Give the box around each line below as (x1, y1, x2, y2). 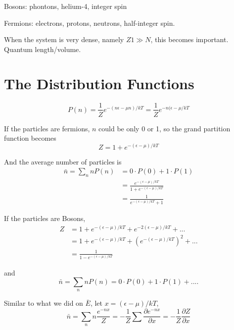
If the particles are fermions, (4, 123, 90, 133)
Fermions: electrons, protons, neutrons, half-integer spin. (4, 17, 175, 28)
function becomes (4, 133, 56, 143)
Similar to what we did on (4, 298, 83, 308)
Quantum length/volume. (4, 44, 81, 54)
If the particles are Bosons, (4, 213, 86, 223)
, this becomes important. (150, 34, 229, 45)
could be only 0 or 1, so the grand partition (98, 123, 231, 133)
